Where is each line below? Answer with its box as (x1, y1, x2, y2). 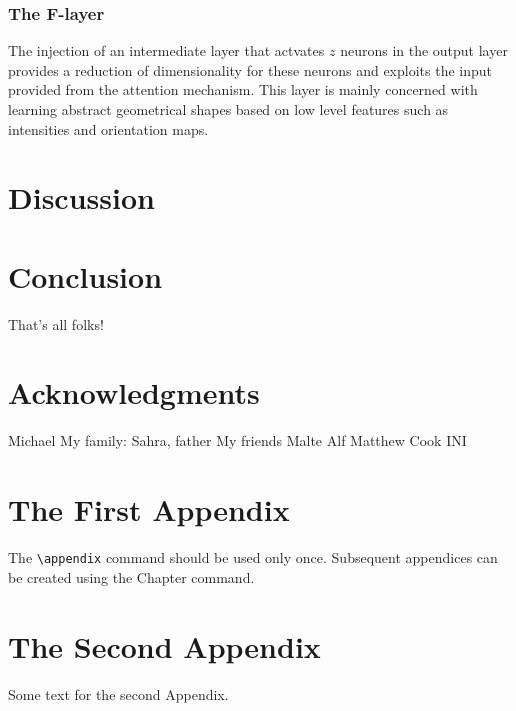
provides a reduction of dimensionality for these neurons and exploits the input (8, 59, 492, 80)
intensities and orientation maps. (8, 118, 209, 139)
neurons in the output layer (340, 40, 508, 61)
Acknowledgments (8, 372, 260, 413)
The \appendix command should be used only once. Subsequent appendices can (8, 547, 498, 568)
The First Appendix (8, 489, 290, 530)
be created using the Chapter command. (8, 566, 255, 587)
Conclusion (8, 255, 163, 296)
